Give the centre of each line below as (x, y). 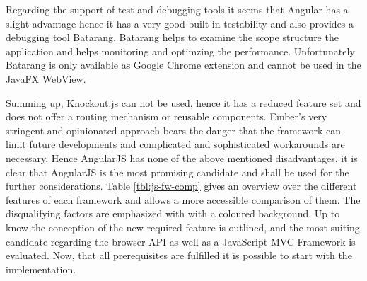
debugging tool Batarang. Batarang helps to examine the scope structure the (172, 37)
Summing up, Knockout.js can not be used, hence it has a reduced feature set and (183, 102)
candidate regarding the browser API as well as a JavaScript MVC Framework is (181, 241)
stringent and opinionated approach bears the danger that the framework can (174, 130)
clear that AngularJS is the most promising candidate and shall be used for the (177, 172)
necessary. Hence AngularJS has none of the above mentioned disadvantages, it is (182, 157)
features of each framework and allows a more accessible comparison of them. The (183, 199)
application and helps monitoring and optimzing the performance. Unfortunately (180, 51)
